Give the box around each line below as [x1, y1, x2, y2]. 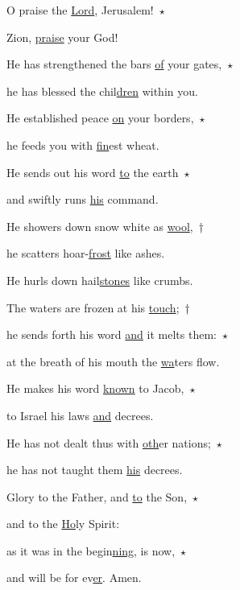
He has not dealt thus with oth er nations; [6, 434, 211, 451]
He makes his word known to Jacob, [6, 380, 184, 397]
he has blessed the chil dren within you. [6, 82, 198, 99]
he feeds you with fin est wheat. [6, 136, 159, 153]
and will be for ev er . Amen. [6, 569, 142, 586]
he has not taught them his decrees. [6, 461, 183, 478]
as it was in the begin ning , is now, [6, 542, 176, 559]
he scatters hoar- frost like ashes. [6, 245, 165, 262]
